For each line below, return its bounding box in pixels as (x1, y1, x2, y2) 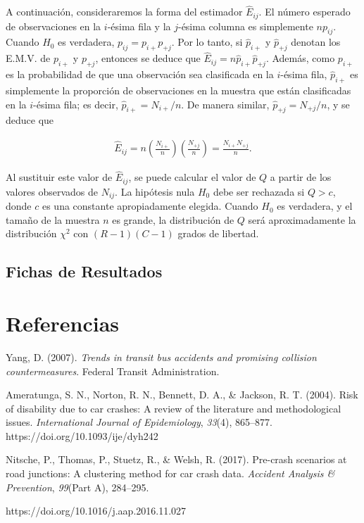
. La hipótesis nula (115, 184, 195, 199)
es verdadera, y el (277, 199, 353, 213)
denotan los (291, 34, 341, 49)
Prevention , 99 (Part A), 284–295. (6, 479, 149, 494)
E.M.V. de (6, 51, 51, 65)
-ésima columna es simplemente (177, 18, 313, 33)
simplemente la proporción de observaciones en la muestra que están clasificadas (6, 83, 351, 98)
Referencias (6, 308, 120, 337)
